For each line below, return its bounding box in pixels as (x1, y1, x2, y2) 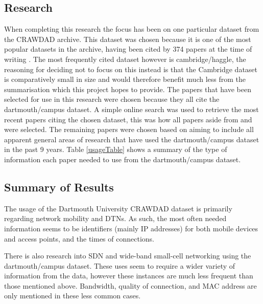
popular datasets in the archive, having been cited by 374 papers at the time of (4, 44, 252, 54)
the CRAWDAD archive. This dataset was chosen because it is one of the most (4, 33, 251, 44)
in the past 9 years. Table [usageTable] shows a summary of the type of (4, 144, 227, 155)
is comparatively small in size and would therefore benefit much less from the (4, 74, 246, 84)
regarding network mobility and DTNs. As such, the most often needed (4, 213, 227, 224)
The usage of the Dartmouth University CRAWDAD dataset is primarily (4, 203, 232, 213)
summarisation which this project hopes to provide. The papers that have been (4, 83, 251, 94)
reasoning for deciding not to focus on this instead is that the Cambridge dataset (4, 63, 258, 74)
